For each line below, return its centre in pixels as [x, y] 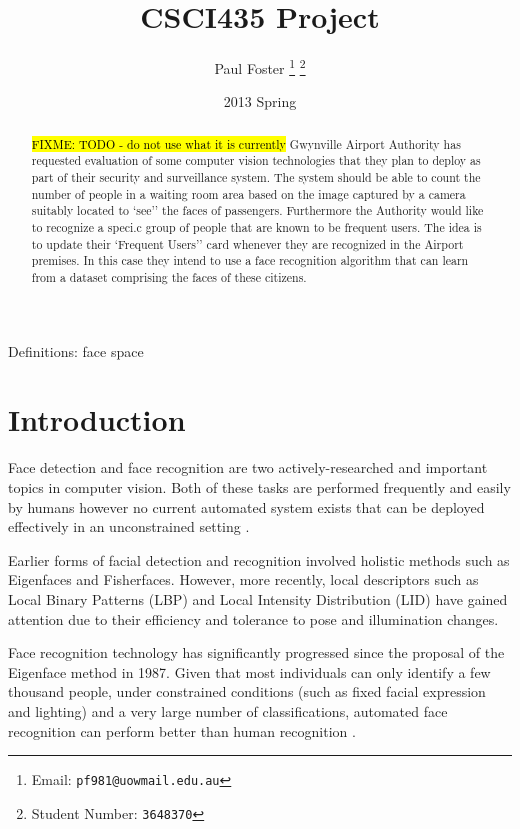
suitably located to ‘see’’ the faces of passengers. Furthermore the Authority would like [257, 210]
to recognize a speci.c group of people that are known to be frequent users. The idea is [256, 227]
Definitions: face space [76, 350]
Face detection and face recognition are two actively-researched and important [248, 467]
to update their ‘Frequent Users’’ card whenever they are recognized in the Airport [247, 243]
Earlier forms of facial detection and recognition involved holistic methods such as [259, 559]
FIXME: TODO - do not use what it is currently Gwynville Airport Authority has [246, 143]
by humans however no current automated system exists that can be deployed [246, 506]
